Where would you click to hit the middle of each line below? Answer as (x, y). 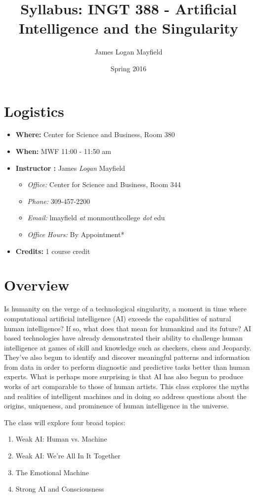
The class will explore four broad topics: (65, 422)
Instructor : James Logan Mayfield (70, 168)
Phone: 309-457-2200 (59, 201)
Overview (37, 285)
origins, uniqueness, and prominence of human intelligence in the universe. (116, 406)
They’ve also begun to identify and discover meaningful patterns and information (127, 357)
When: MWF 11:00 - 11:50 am (63, 151)
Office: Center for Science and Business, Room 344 (104, 184)
